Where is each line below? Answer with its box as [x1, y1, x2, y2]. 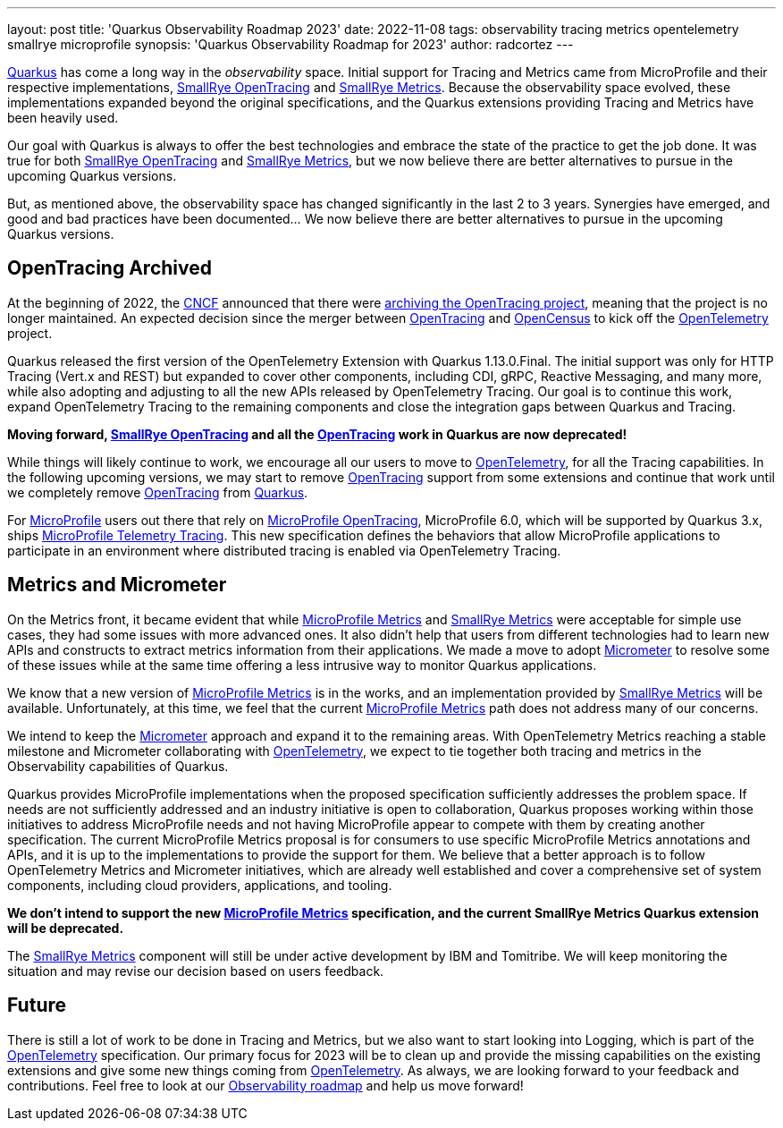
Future [7, 994, 67, 1017]
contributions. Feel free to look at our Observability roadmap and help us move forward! [7, 1077, 524, 1093]
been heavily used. [7, 110, 119, 125]
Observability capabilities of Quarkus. [7, 758, 229, 774]
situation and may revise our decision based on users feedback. [7, 963, 384, 979]
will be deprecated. [7, 920, 124, 936]
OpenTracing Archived [7, 257, 212, 280]
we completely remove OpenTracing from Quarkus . [7, 484, 308, 500]
